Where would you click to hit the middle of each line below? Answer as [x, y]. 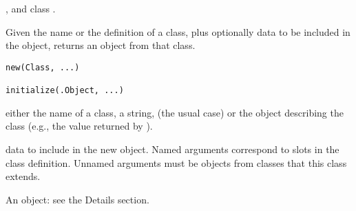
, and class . [31, 8]
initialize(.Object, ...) [65, 91]
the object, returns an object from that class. [101, 45]
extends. [23, 176]
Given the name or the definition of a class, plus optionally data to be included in [178, 31]
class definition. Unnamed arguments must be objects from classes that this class [176, 162]
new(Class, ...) [43, 67]
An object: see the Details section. [77, 199]
